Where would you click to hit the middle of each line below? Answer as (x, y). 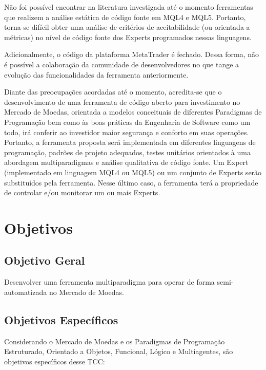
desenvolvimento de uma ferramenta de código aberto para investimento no (122, 101)
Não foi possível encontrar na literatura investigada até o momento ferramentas (129, 7)
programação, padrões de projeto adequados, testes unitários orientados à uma (127, 152)
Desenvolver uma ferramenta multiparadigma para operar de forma (109, 282)
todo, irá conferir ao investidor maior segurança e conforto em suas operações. (127, 132)
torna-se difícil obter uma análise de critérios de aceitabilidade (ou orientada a (127, 27)
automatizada (26, 292)
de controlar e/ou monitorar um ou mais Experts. (82, 192)
